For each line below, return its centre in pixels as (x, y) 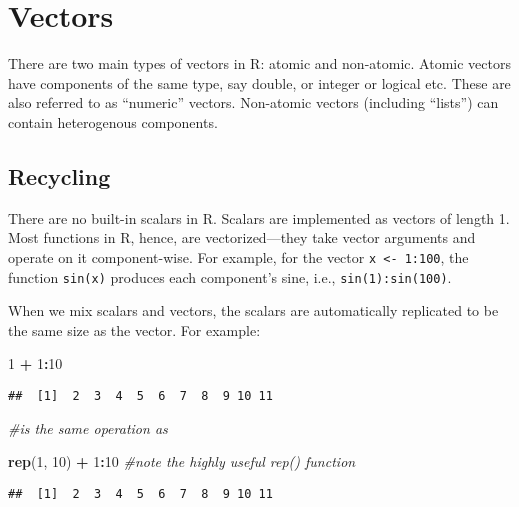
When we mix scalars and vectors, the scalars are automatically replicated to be (253, 310)
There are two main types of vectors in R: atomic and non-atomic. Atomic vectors (259, 63)
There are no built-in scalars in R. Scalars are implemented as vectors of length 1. (259, 217)
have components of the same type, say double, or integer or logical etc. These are (259, 82)
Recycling (59, 175)
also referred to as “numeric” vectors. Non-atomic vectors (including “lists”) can (253, 102)
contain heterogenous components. (113, 121)
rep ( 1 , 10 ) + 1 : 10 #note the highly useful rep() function (182, 461)
